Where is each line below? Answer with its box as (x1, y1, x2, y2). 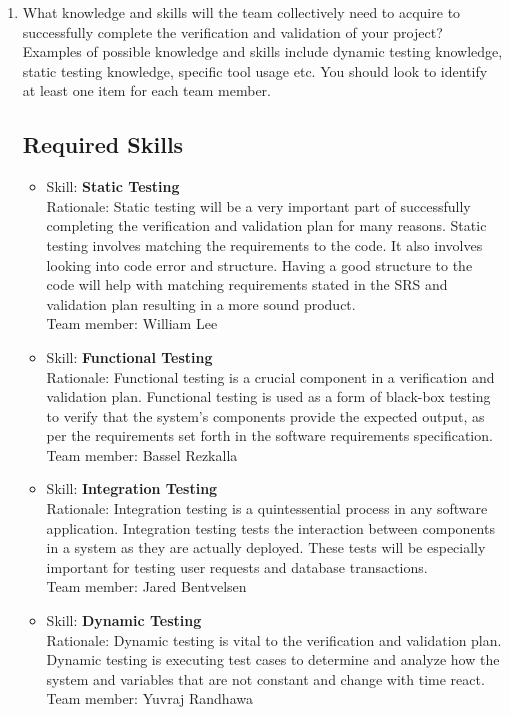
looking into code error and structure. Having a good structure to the (46, 254, 473, 275)
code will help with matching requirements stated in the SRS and (46, 274, 448, 295)
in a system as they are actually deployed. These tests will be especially (46, 537, 486, 558)
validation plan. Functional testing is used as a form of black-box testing (46, 386, 491, 407)
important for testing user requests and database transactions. (46, 556, 428, 577)
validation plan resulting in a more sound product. (46, 293, 356, 314)
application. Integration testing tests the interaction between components (46, 517, 495, 538)
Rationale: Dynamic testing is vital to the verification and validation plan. (46, 629, 502, 650)
